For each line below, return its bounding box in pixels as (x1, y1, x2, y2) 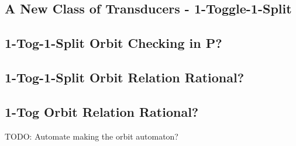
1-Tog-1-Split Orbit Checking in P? (5, 34, 222, 52)
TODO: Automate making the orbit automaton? (5, 130, 178, 142)
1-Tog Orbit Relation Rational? (5, 102, 199, 120)
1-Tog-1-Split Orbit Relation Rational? (5, 68, 245, 86)
